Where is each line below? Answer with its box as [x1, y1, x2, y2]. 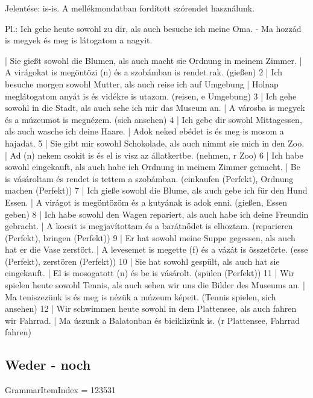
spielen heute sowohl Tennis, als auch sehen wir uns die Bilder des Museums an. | [5, 279, 305, 291]
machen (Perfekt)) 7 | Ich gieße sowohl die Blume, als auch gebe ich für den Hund [5, 184, 308, 197]
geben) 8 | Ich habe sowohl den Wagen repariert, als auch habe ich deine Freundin [5, 207, 309, 220]
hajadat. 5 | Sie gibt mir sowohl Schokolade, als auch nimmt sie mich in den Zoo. [5, 136, 305, 149]
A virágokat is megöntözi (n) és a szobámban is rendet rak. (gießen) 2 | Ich [5, 66, 283, 78]
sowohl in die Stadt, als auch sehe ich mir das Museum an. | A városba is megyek [5, 101, 305, 114]
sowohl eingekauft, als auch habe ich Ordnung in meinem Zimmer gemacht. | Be [5, 160, 300, 173]
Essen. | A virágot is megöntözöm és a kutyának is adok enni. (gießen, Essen [5, 195, 287, 208]
